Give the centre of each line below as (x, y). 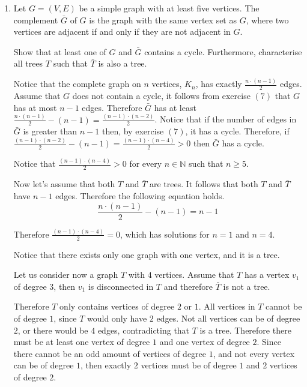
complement (36, 19)
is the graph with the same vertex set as (163, 19)
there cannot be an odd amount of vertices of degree (110, 353)
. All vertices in (227, 306)
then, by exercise (133, 131)
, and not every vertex (254, 353)
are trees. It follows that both (204, 184)
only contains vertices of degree (117, 306)
